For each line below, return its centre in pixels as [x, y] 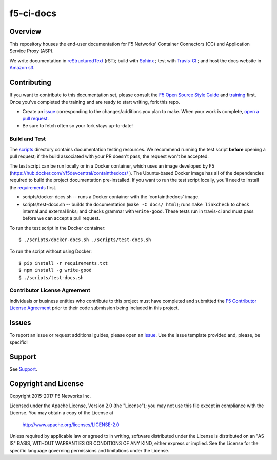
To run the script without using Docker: [51, 251]
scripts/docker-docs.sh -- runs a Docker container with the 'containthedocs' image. [111, 197]
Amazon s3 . [22, 68]
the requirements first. [33, 187]
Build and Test [28, 139]
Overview [25, 32]
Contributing [30, 82]
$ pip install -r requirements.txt [63, 263]
